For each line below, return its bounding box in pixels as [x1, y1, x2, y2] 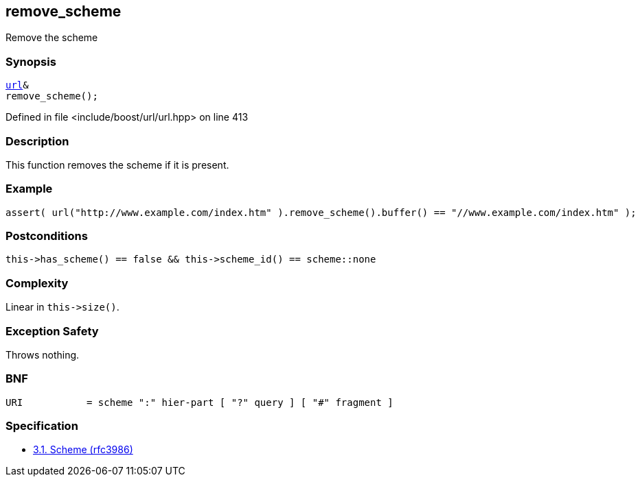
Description [5, 134, 69, 148]
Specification [5, 419, 78, 433]
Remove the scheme [5, 32, 98, 44]
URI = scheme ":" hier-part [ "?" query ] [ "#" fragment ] [5, 396, 393, 408]
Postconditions [5, 229, 88, 243]
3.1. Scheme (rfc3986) [33, 444, 133, 456]
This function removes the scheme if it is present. [5, 158, 229, 171]
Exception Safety [5, 324, 99, 338]
